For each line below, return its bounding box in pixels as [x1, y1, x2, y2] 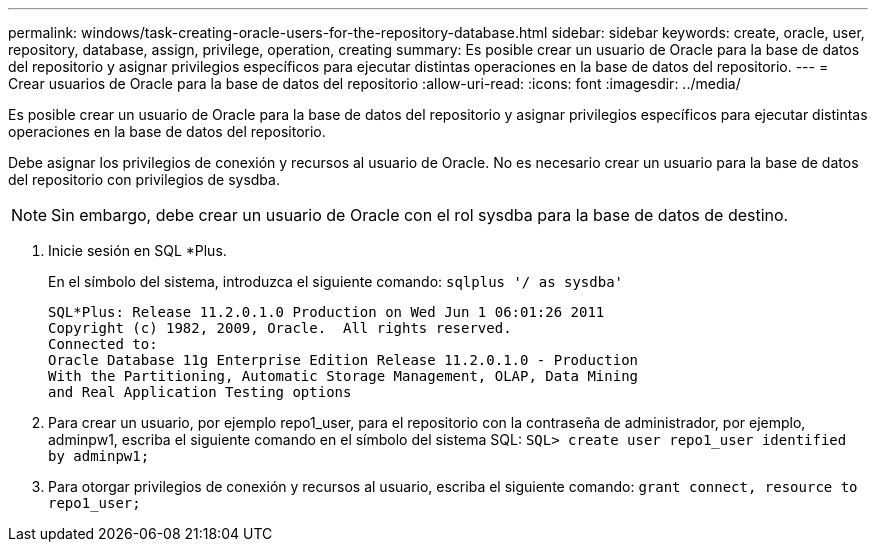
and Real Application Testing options [48, 384, 352, 400]
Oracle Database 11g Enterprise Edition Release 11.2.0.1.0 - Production [48, 352, 639, 368]
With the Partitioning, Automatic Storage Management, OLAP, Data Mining [48, 368, 639, 384]
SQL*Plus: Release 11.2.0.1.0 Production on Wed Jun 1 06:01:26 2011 [48, 304, 605, 320]
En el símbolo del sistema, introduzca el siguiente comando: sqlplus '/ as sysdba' [48, 273, 624, 290]
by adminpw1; [48, 448, 150, 464]
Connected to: [48, 336, 158, 352]
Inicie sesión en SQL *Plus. [48, 242, 227, 259]
